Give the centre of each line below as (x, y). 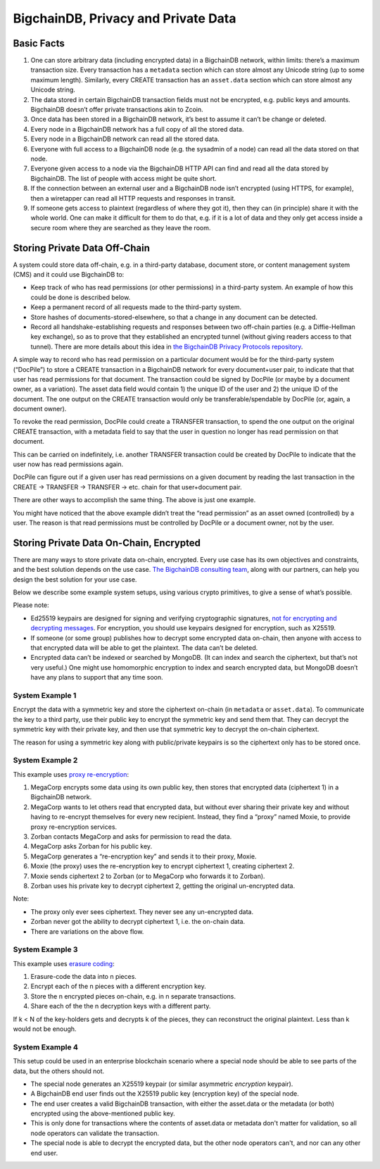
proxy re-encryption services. (74, 827)
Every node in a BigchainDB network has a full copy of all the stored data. (137, 129)
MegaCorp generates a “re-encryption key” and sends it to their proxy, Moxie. (144, 856)
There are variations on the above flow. (87, 931)
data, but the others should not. (59, 1071)
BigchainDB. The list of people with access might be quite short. (124, 178)
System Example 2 (45, 761)
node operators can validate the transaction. (95, 1133)
